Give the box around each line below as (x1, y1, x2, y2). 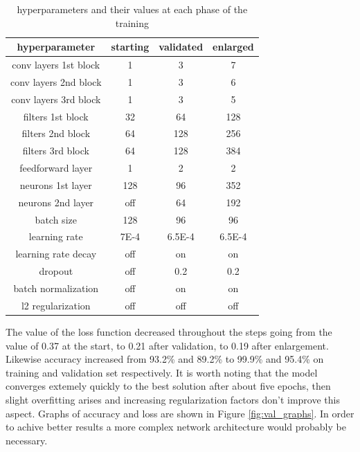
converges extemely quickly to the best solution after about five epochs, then (6, 379, 331, 393)
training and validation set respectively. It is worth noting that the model (6, 365, 318, 379)
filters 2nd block (21, 126, 91, 141)
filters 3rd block (22, 143, 89, 158)
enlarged (213, 39, 254, 54)
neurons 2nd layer (18, 195, 94, 209)
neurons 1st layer (19, 177, 92, 192)
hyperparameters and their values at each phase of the (17, 2, 248, 16)
